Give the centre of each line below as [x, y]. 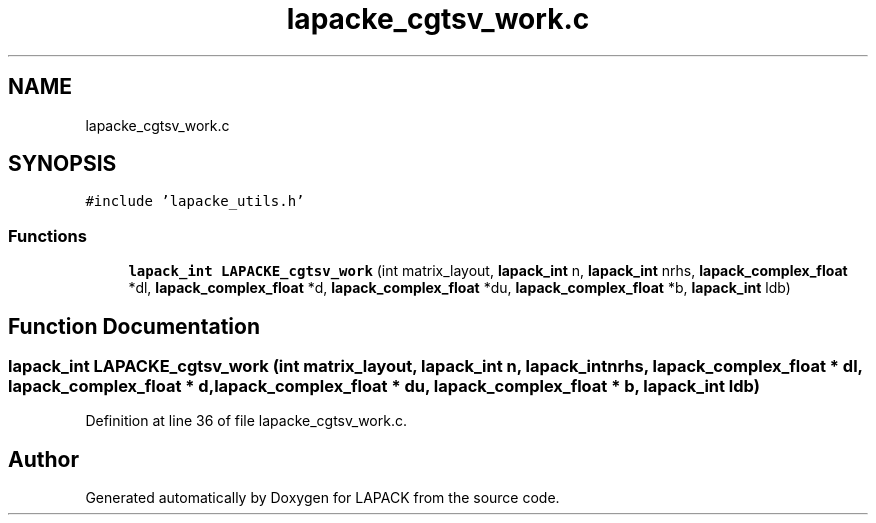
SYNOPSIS [62, 164]
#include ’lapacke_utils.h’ [195, 201]
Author [43, 459]
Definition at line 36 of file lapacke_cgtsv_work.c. [246, 421]
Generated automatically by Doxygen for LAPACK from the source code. [322, 498]
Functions [47, 235]
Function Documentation [134, 326]
